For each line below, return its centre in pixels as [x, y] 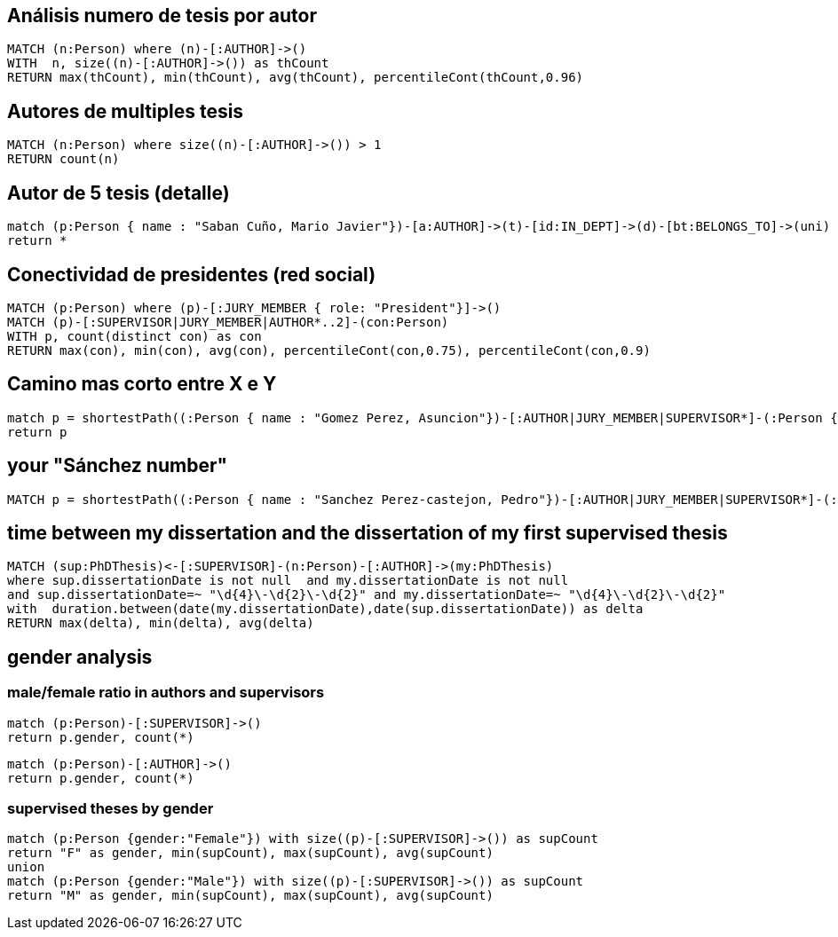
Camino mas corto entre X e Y [142, 384]
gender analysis [80, 657]
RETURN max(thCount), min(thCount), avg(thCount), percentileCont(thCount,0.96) [296, 78]
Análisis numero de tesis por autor [162, 16]
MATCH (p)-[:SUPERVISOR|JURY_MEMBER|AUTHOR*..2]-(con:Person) [228, 322]
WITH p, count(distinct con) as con [134, 336]
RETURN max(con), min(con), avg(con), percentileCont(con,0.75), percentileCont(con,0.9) [329, 350]
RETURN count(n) [63, 159]
